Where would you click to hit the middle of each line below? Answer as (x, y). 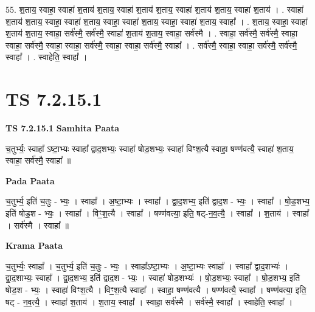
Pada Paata (30, 180)
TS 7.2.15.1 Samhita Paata (63, 128)
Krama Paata (34, 245)
